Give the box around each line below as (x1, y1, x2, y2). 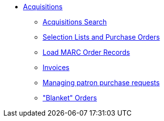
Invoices (43, 63, 70, 72)
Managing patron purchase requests (43, 78, 160, 87)
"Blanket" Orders (43, 94, 97, 102)
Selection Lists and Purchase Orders (43, 33, 160, 41)
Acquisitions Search (43, 18, 107, 26)
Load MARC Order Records (43, 48, 130, 56)
